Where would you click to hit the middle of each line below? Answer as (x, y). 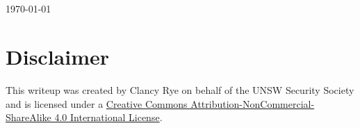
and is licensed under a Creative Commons (97, 103)
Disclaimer (58, 56)
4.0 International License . (108, 117)
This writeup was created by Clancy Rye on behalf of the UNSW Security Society (180, 89)
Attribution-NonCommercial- (253, 103)
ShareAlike (28, 117)
